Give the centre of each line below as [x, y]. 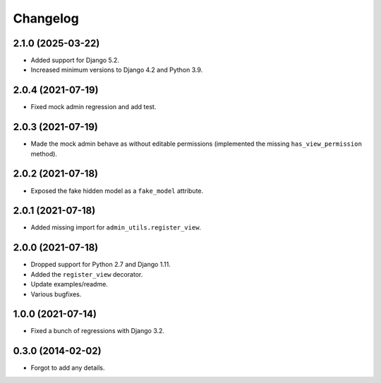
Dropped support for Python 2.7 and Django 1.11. [101, 265]
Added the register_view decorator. [87, 274]
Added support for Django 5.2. [75, 61]
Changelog [46, 18]
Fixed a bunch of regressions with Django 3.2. [98, 331]
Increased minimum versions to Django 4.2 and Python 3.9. [117, 70]
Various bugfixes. [56, 294]
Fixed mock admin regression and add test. [93, 107]
